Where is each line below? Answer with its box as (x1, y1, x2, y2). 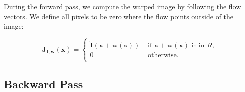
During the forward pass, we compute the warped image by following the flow (4, 1, 241, 11)
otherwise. (148, 52, 179, 59)
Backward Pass (4, 76, 83, 91)
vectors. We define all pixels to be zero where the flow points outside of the (4, 11, 234, 21)
